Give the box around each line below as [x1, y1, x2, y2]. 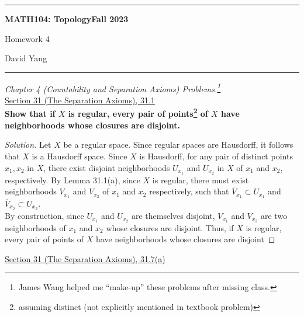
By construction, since [5, 209, 84, 221]
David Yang [5, 52, 47, 64]
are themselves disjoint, [131, 209, 215, 221]
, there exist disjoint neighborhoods [43, 161, 170, 173]
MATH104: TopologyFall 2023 [5, 13, 129, 25]
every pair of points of [5, 233, 84, 245]
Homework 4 [5, 32, 50, 44]
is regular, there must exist [152, 173, 249, 186]
